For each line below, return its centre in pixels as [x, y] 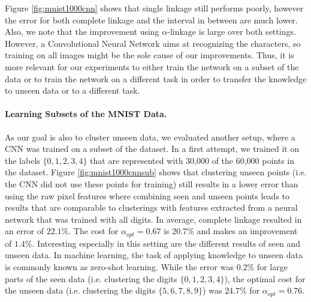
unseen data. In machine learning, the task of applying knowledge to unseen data [154, 255]
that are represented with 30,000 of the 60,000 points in [192, 160]
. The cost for [93, 231]
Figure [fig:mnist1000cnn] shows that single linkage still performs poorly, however [154, 8]
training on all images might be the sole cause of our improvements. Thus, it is [150, 55]
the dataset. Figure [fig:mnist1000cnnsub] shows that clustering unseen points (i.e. [156, 172]
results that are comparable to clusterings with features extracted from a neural [151, 207]
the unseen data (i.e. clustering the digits [80, 290]
